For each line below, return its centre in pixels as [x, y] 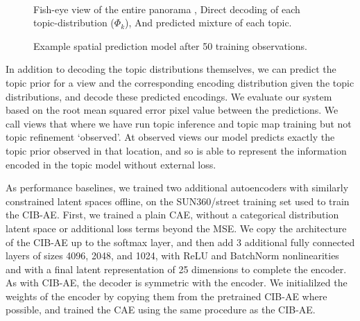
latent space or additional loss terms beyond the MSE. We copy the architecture [176, 228]
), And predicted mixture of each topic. [208, 23]
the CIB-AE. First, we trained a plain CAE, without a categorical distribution [172, 215]
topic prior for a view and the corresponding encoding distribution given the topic [180, 82]
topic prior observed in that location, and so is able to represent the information [176, 150]
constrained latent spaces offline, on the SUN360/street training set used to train [178, 201]
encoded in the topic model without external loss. [111, 164]
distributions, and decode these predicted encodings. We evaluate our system [169, 96]
